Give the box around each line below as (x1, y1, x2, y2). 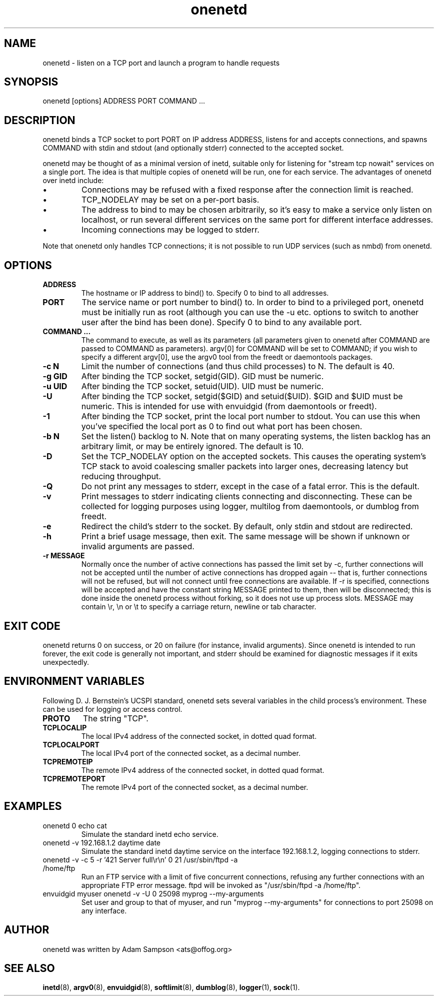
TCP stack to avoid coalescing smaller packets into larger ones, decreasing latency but (81, 461, 408, 472)
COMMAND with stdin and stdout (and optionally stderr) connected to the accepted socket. (42, 144, 344, 153)
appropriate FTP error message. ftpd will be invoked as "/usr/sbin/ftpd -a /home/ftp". (81, 880, 361, 889)
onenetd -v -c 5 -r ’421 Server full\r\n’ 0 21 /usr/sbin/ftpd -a (42, 855, 238, 864)
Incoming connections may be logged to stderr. (81, 225, 259, 235)
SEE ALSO (4, 961, 55, 974)
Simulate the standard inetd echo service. (81, 829, 218, 838)
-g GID (42, 371, 67, 382)
